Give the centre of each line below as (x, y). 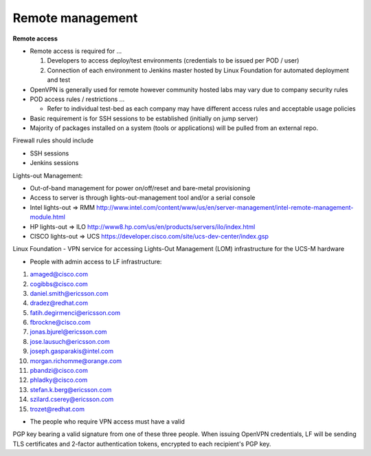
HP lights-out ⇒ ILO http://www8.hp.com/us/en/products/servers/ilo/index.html (143, 226)
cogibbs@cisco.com (59, 284)
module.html (47, 217)
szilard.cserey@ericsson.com (72, 400)
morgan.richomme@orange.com (76, 360)
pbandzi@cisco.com (59, 371)
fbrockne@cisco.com (60, 323)
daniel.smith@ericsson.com (69, 293)
